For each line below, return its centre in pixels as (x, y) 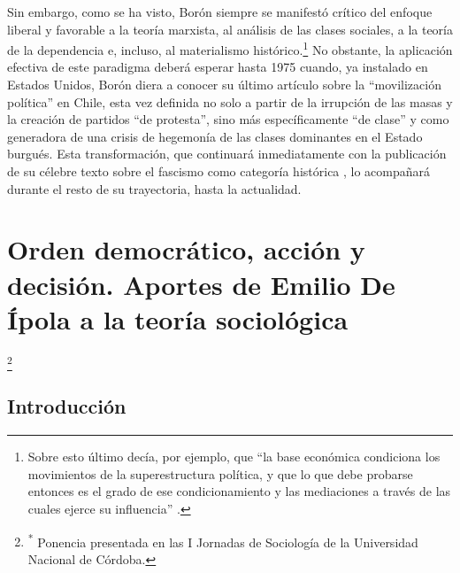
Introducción (67, 406)
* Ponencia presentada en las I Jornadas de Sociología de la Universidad (223, 540)
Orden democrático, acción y (186, 249)
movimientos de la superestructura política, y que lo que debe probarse (220, 473)
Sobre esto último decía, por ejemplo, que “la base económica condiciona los (234, 457)
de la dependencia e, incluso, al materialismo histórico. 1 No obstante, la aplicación (230, 48)
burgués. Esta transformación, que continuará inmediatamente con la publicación (227, 154)
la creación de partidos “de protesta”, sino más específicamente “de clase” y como (228, 119)
